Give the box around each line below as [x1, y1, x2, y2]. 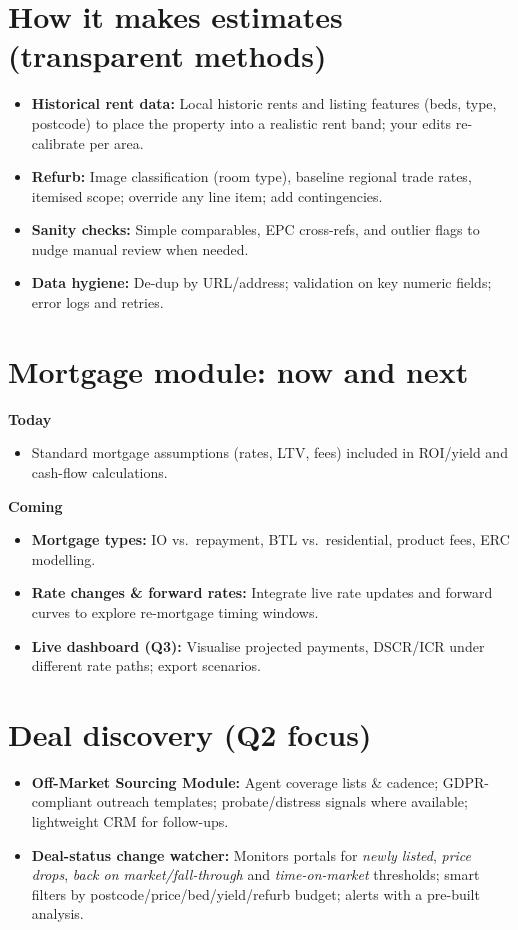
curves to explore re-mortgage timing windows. [31, 601, 319, 622]
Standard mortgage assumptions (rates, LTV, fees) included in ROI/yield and [31, 442, 508, 463]
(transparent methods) [8, 35, 327, 76]
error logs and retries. [31, 292, 164, 313]
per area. [89, 132, 144, 153]
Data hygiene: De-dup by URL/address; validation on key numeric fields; [31, 272, 492, 293]
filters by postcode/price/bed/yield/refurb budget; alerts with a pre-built [31, 883, 480, 904]
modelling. [31, 548, 96, 569]
